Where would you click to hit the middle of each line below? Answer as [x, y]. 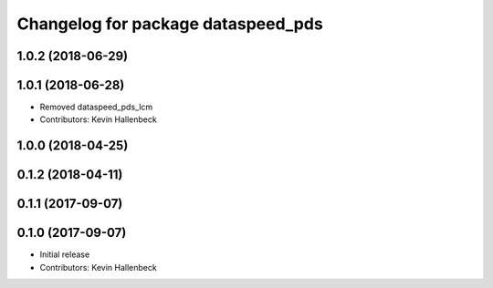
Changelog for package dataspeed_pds [170, 24]
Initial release [65, 254]
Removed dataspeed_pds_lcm [96, 107]
